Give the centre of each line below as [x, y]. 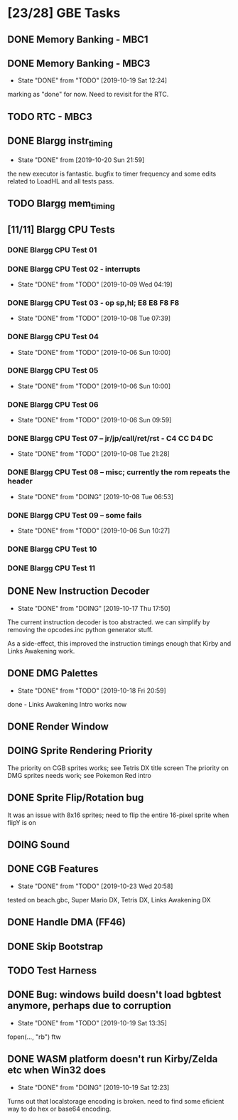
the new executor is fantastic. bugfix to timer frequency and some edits [112, 174]
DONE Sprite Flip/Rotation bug [76, 798]
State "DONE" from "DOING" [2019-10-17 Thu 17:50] [94, 608]
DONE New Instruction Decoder [79, 591]
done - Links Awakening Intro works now [67, 704]
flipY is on [22, 822]
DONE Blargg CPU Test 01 [52, 250]
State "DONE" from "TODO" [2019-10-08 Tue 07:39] [94, 319]
